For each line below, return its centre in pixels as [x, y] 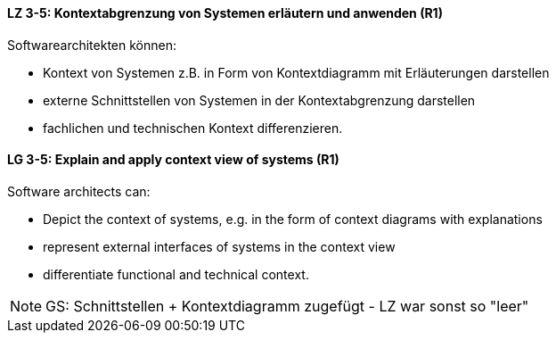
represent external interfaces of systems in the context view [219, 246]
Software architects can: [79, 191]
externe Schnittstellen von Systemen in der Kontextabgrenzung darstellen [259, 100]
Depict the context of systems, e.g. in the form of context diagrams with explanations [293, 219]
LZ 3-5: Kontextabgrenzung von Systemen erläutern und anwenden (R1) [225, 13]
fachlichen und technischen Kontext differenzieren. [193, 128]
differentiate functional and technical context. [176, 274]
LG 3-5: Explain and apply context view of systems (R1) [173, 160]
